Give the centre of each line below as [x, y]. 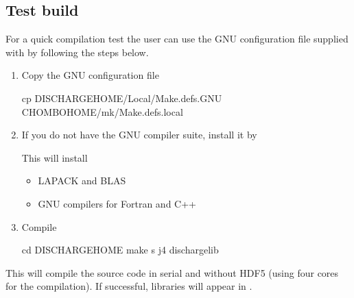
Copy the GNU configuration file [90, 75]
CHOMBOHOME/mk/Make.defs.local [102, 111]
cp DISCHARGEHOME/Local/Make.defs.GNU [122, 98]
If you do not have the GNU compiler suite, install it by [139, 135]
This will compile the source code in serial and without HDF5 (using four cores [172, 272]
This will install [55, 157]
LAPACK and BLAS [82, 181]
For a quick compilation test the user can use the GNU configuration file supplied [177, 39]
